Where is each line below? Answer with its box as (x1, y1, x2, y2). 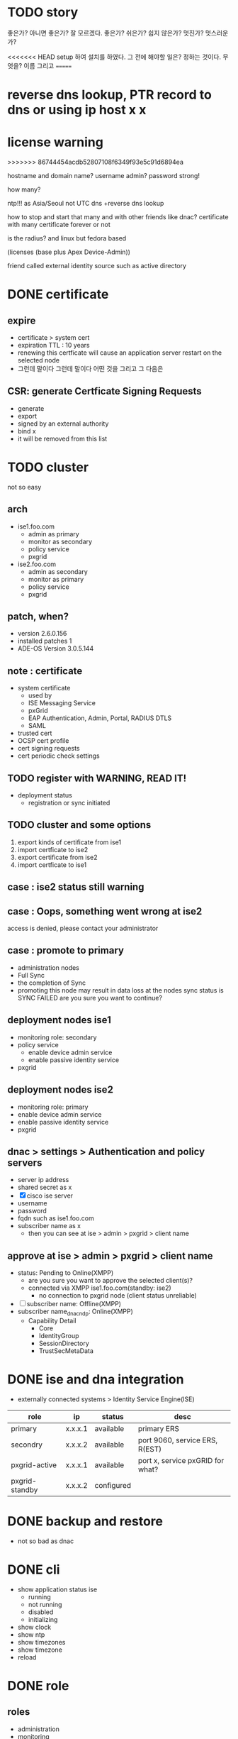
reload (17, 1652, 37, 1661)
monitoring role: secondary (17, 1033, 97, 1042)
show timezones (17, 1638, 66, 1646)
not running (28, 1600, 62, 1608)
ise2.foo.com (17, 560, 57, 568)
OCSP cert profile (17, 736, 69, 745)
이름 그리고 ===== (23, 61, 72, 70)
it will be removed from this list (17, 434, 108, 443)
